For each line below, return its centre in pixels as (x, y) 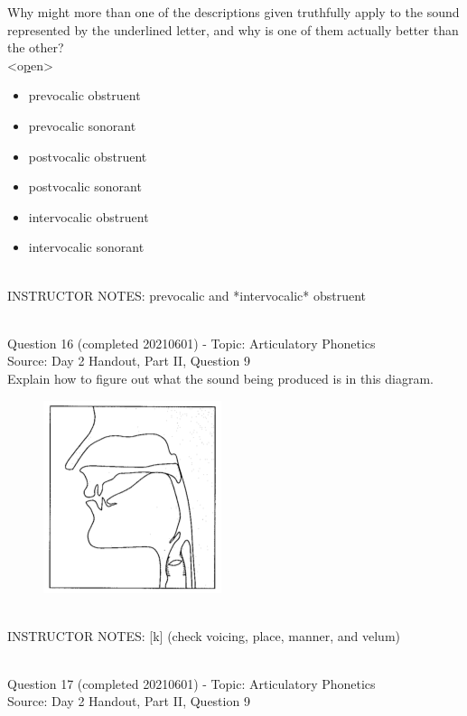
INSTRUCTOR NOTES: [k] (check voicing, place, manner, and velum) (204, 635)
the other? (36, 47)
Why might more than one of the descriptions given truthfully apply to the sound (233, 12)
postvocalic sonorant (85, 186)
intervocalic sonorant (86, 247)
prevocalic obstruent (84, 95)
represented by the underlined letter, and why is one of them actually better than (233, 29)
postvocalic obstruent (88, 156)
